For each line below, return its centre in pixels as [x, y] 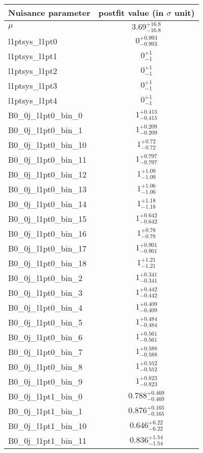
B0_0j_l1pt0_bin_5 [46, 322]
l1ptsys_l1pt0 [33, 41]
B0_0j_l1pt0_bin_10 [48, 144]
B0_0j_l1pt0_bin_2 [46, 278]
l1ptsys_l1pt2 [33, 70]
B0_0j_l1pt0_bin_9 [46, 381]
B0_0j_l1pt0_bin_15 [48, 218]
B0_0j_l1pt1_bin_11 [48, 440]
